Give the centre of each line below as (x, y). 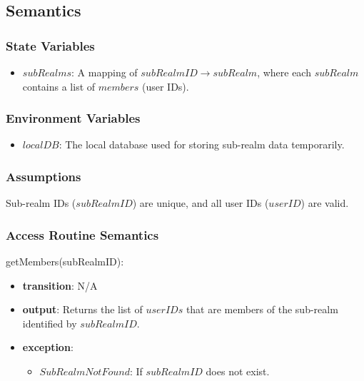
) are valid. (325, 203)
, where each (284, 72)
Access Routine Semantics (82, 234)
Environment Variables (73, 118)
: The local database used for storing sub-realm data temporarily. (202, 144)
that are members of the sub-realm (262, 309)
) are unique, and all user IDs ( (201, 203)
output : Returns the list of (82, 309)
